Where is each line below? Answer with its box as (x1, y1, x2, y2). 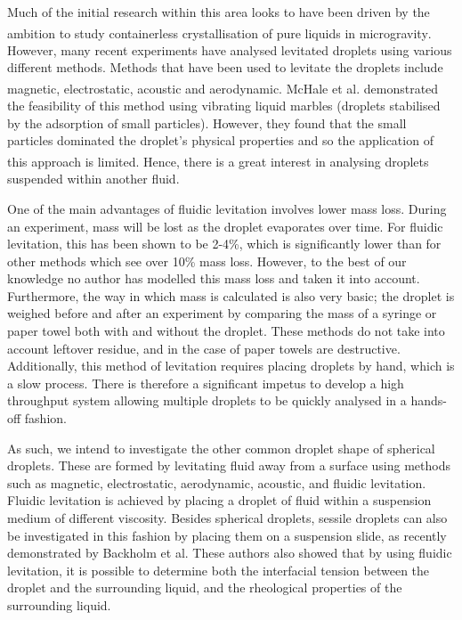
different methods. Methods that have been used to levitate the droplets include (7, 58, 443, 77)
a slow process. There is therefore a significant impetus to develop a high (7, 373, 404, 392)
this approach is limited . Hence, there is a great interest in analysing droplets (7, 151, 429, 170)
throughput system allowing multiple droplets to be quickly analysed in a (7, 391, 407, 410)
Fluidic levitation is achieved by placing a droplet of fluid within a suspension (7, 491, 432, 510)
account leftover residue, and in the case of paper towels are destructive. (7, 339, 401, 357)
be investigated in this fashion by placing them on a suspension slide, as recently (7, 526, 447, 544)
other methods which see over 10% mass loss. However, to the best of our (7, 251, 407, 270)
